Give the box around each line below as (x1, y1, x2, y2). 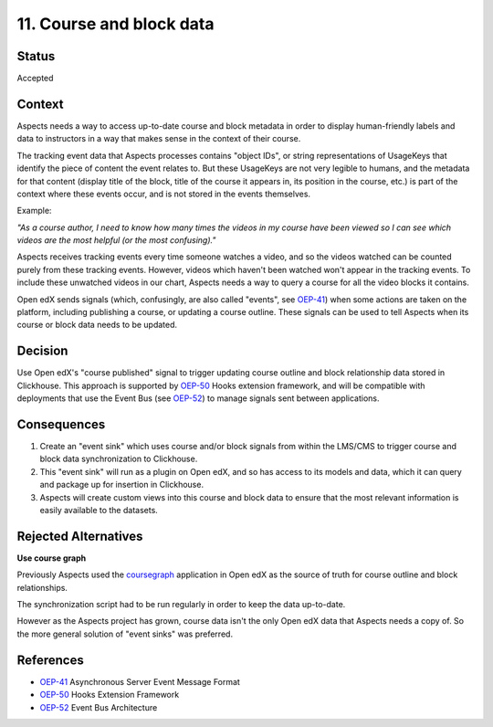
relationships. (16, 582, 68, 593)
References (16, 652, 84, 668)
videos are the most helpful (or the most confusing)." (16, 235, 216, 246)
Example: (16, 205, 52, 216)
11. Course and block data (16, 14, 215, 34)
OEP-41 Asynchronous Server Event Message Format (39, 676, 241, 687)
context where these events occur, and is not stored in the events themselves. (16, 188, 310, 199)
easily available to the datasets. (39, 504, 159, 515)
